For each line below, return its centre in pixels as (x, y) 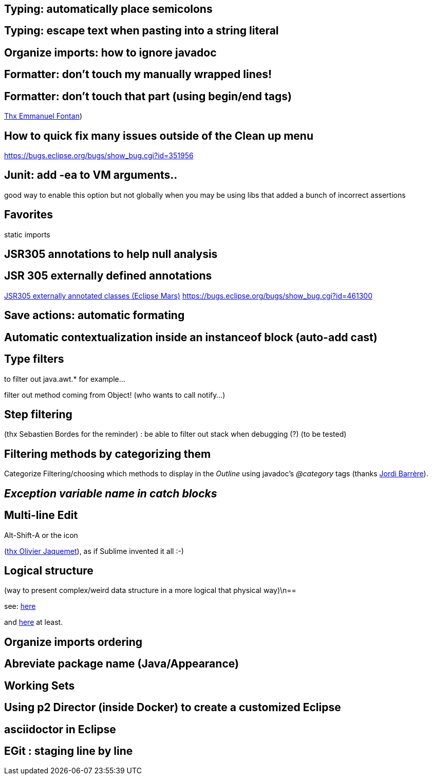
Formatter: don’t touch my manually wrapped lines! (138, 75)
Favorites (29, 215)
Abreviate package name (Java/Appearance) (121, 664)
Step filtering (38, 415)
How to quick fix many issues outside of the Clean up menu (159, 136)
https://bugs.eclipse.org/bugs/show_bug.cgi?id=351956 (99, 155)
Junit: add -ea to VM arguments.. (91, 175)
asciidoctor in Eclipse (60, 729)
